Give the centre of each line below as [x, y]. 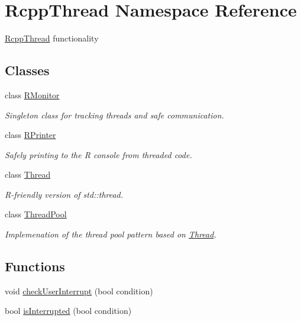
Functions [35, 266]
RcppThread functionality [52, 38]
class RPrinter [30, 135]
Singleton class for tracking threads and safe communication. [114, 115]
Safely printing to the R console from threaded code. [98, 154]
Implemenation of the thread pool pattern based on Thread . [111, 234]
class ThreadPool [36, 214]
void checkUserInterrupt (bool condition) [79, 290]
